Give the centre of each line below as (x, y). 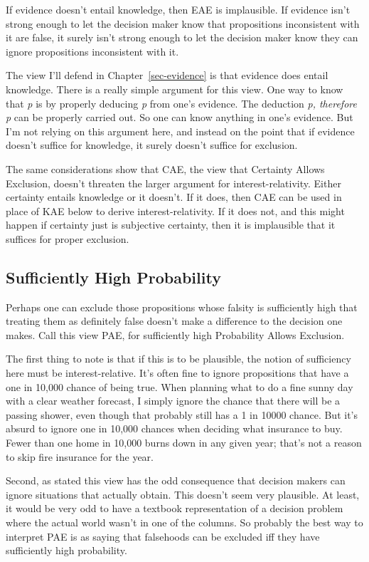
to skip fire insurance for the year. (80, 456)
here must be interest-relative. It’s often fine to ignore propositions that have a (177, 373)
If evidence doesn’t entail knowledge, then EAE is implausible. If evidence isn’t (178, 9)
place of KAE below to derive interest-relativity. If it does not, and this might (175, 210)
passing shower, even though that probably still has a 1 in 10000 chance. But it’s (182, 414)
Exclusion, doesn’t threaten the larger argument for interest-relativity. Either (173, 183)
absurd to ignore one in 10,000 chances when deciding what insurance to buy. (174, 428)
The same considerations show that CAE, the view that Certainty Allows (165, 168)
